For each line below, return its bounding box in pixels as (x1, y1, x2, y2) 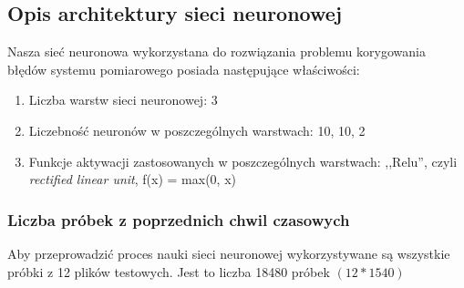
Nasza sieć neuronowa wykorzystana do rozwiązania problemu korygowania (7, 42, 426, 61)
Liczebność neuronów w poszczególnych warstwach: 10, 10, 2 (28, 120, 366, 139)
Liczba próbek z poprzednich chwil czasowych (7, 208, 350, 231)
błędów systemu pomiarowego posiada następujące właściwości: (7, 59, 360, 78)
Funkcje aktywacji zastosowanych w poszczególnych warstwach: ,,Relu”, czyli (28, 151, 458, 170)
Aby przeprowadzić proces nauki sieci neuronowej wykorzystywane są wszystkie (7, 243, 450, 262)
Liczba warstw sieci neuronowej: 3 (28, 90, 218, 109)
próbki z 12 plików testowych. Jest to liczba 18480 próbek (7, 262, 330, 281)
